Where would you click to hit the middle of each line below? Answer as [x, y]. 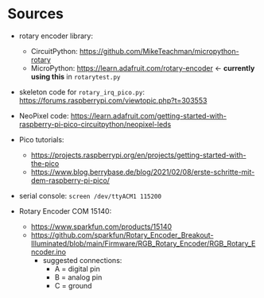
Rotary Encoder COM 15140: [65, 211]
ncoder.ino [49, 252]
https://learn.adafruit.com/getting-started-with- [149, 115]
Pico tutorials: [41, 139]
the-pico [45, 163]
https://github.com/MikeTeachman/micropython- [159, 51]
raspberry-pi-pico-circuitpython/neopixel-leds [95, 124]
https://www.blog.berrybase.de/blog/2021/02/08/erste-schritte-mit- [143, 172]
